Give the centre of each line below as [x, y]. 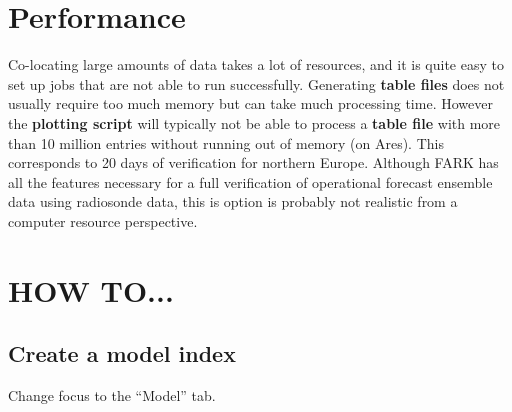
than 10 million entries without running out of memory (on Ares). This [226, 142]
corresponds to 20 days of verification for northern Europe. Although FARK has [253, 162]
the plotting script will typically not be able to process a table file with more [254, 122]
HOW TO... [91, 289]
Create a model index [122, 353]
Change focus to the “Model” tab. [112, 395]
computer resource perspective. [103, 220]
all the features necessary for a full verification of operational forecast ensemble [250, 181]
